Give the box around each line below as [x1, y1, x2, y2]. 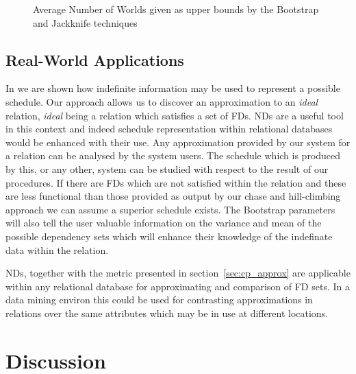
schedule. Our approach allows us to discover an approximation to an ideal [5, 94, 318, 108]
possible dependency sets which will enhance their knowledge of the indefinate [5, 229, 333, 243]
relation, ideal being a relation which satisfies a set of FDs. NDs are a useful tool [5, 108, 344, 122]
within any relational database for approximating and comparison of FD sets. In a [5, 279, 350, 293]
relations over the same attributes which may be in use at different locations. [5, 305, 329, 320]
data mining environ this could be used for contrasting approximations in [5, 292, 313, 307]
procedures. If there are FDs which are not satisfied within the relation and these [5, 175, 346, 189]
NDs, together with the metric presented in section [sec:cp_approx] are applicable [5, 266, 351, 280]
